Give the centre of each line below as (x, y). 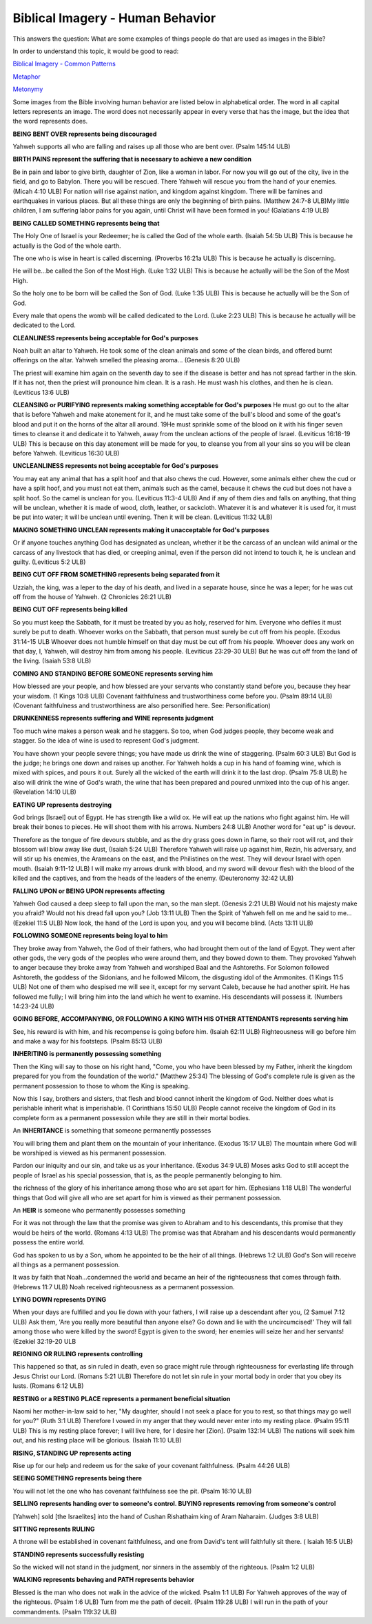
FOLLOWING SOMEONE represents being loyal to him (90, 936)
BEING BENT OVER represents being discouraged (85, 134)
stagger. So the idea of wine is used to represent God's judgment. (106, 741)
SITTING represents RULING (54, 1529)
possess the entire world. (49, 1242)
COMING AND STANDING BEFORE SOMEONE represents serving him (113, 674)
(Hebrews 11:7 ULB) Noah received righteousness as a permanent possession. (124, 1287)
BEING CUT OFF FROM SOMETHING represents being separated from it (116, 575)
